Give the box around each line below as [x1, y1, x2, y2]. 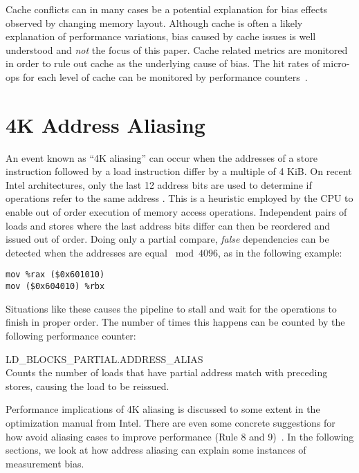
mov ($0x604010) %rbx [6, 281, 105, 292]
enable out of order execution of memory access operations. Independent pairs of [6, 205, 347, 219]
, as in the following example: [218, 245, 342, 259]
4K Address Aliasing [6, 110, 205, 138]
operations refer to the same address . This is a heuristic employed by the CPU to [6, 191, 353, 205]
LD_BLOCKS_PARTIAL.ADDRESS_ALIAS [6, 351, 203, 366]
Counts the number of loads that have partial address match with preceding [6, 365, 328, 380]
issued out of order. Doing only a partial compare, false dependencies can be [6, 232, 329, 246]
